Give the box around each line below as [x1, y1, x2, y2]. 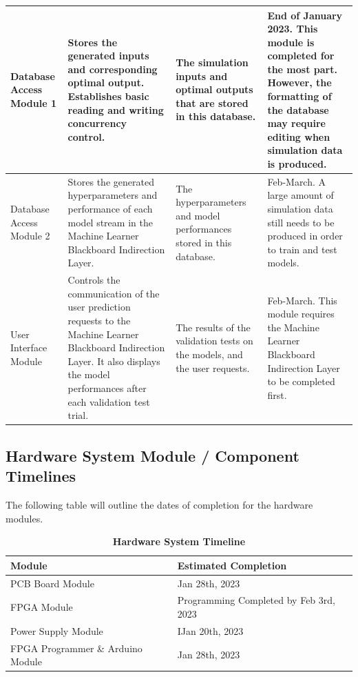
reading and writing [67, 102, 164, 117]
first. [267, 387, 287, 402]
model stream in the [67, 215, 153, 229]
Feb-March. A [267, 174, 326, 188]
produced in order [267, 228, 343, 243]
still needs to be [267, 215, 335, 229]
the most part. [267, 61, 337, 76]
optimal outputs [176, 82, 253, 97]
